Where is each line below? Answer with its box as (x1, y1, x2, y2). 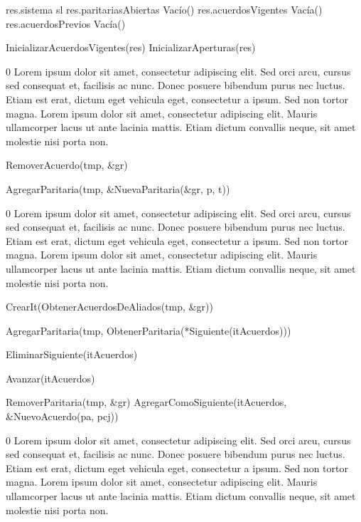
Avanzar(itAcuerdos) (6, 370, 95, 385)
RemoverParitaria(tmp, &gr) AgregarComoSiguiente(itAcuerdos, (6, 395, 287, 409)
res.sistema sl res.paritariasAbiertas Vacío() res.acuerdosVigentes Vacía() (6, 2, 323, 16)
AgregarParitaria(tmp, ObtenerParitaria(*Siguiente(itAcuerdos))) (6, 323, 291, 338)
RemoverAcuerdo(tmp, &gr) (6, 157, 128, 172)
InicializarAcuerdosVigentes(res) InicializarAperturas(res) (6, 40, 256, 55)
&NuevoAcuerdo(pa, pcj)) (6, 409, 119, 424)
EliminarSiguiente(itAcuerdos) (6, 347, 138, 362)
